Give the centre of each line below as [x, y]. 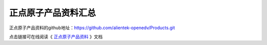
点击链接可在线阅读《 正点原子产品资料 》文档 [56, 37]
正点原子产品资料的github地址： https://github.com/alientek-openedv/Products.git [92, 28]
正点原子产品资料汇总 [53, 13]
